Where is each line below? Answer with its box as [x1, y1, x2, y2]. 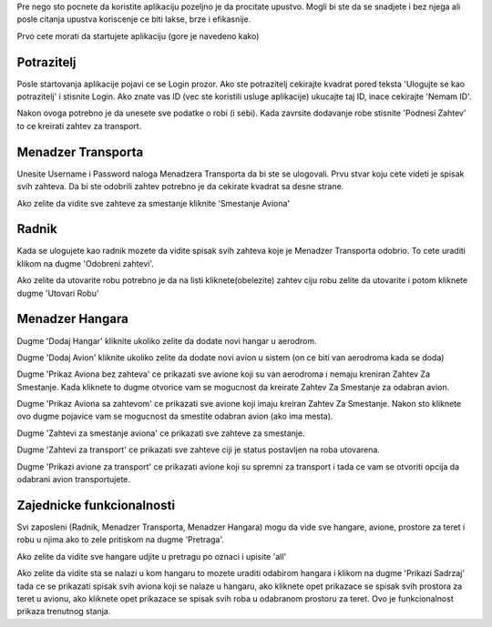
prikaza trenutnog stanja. [16, 606, 111, 617]
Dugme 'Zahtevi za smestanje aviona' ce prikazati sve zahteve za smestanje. [16, 428, 305, 439]
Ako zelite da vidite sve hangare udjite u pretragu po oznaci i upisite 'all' [16, 551, 287, 561]
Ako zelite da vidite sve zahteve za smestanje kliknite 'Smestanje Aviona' [16, 197, 291, 208]
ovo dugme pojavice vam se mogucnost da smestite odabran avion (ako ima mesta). [16, 410, 333, 422]
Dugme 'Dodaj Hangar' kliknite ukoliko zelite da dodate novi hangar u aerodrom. [16, 335, 318, 346]
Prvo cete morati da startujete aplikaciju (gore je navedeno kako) [16, 30, 260, 41]
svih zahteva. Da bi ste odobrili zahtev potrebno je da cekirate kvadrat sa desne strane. [16, 181, 344, 192]
